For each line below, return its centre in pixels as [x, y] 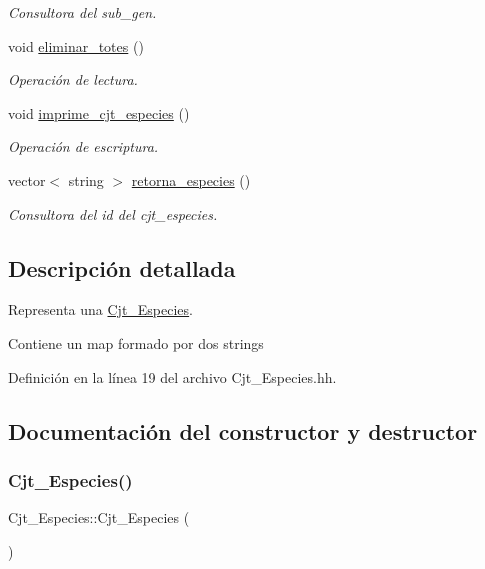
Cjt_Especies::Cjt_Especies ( [99, 517]
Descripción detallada [122, 267]
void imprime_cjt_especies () [99, 112]
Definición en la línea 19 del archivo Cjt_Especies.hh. [172, 376]
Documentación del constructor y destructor [243, 430]
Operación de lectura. [73, 79]
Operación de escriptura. [83, 146]
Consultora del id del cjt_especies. [113, 213]
